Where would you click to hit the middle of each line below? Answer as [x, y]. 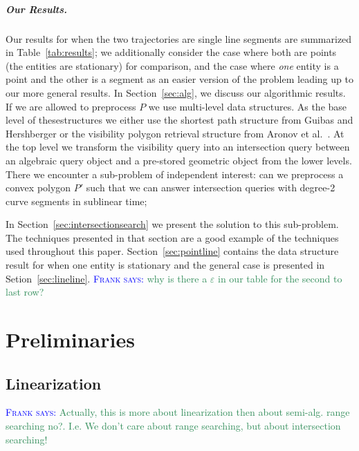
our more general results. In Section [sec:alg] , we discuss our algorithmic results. [176, 92]
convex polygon [38, 188]
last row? [25, 292]
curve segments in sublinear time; [76, 201]
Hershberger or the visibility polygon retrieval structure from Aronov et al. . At [175, 133]
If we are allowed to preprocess [71, 106]
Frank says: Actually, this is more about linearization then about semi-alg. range [178, 412]
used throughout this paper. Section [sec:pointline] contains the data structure [172, 251]
